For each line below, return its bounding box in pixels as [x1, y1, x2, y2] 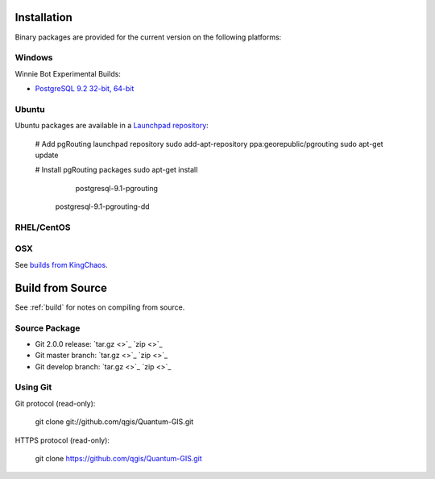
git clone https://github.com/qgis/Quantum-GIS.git [35, 453, 203, 463]
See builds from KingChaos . [14, 260, 108, 269]
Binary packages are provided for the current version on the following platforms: [14, 32, 282, 42]
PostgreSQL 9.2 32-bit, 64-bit [35, 84, 135, 94]
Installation [14, 10, 72, 24]
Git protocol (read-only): [14, 398, 96, 408]
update [35, 150, 59, 160]
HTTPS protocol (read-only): [14, 435, 110, 445]
